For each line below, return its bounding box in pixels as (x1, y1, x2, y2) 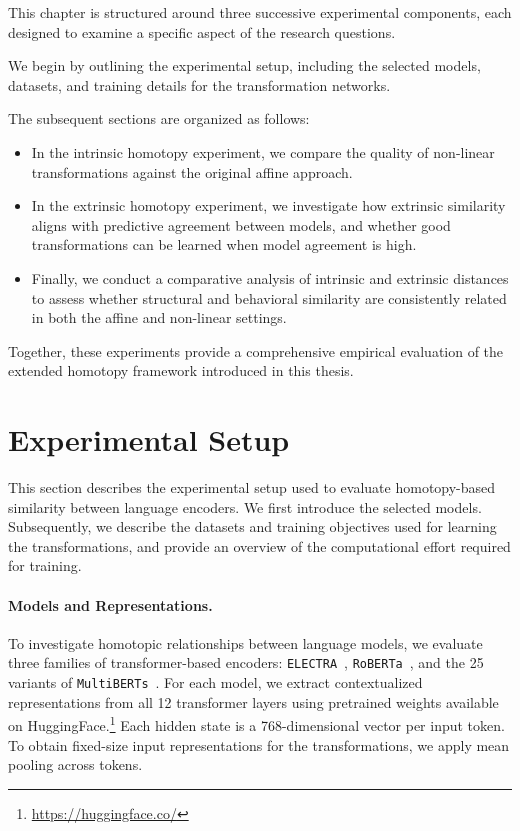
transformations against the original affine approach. (31, 161, 353, 182)
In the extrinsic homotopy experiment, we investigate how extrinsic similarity (31, 195, 506, 216)
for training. (8, 555, 82, 576)
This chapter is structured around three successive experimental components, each (8, 2, 512, 22)
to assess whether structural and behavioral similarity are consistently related (31, 287, 507, 308)
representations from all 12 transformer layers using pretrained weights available (8, 691, 499, 712)
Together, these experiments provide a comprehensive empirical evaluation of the (8, 340, 504, 361)
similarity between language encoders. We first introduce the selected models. (8, 496, 482, 517)
